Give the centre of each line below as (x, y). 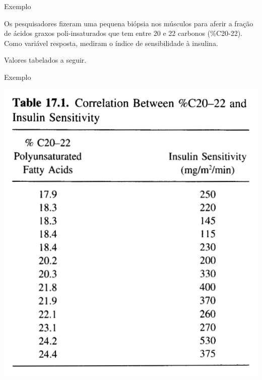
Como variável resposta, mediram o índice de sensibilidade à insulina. (111, 43)
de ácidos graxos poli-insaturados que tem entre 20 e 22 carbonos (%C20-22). (123, 33)
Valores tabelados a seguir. (45, 60)
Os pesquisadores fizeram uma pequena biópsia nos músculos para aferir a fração (129, 23)
